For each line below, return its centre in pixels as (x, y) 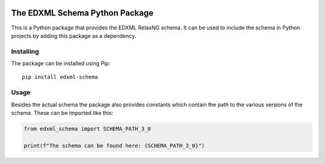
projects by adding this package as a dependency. (74, 35)
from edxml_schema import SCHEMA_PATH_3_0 (87, 129)
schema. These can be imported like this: (62, 113)
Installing (25, 51)
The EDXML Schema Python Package (82, 13)
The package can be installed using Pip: (61, 64)
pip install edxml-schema (60, 77)
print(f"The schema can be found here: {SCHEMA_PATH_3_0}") (114, 145)
